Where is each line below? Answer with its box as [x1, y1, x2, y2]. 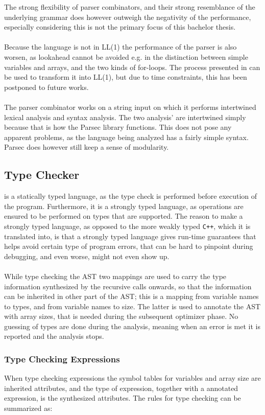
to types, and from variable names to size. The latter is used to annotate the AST [4, 301, 261, 311]
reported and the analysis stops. [4, 331, 104, 341]
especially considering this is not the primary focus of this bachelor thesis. [4, 21, 236, 32]
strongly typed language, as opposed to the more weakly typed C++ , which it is [4, 220, 251, 231]
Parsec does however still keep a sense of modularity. [4, 142, 169, 152]
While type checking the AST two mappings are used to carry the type [4, 270, 227, 281]
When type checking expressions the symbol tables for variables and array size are [4, 373, 261, 383]
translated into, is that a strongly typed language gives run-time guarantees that [4, 230, 256, 241]
